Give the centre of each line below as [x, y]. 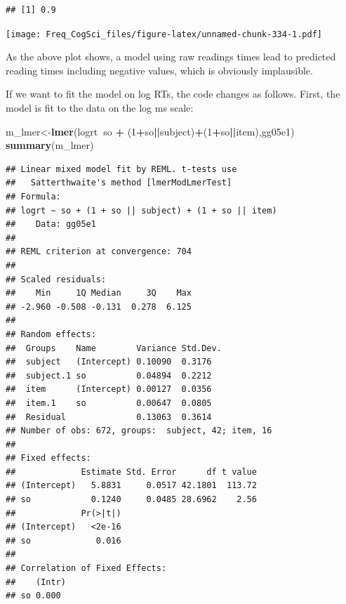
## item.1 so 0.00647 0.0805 [109, 403]
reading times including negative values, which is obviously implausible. [159, 70]
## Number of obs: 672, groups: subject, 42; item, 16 [139, 431]
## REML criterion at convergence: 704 [99, 252]
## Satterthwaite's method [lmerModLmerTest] [119, 183]
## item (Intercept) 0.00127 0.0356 [109, 389]
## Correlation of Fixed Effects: [86, 569]
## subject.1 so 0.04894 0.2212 [109, 375]
